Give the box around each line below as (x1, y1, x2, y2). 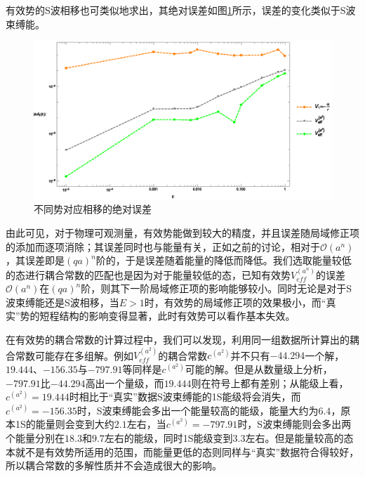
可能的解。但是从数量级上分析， (185, 362, 333, 376)
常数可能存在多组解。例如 (15, 348, 133, 362)
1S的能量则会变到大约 (15, 417, 114, 431)
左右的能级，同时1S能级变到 (104, 430, 233, 445)
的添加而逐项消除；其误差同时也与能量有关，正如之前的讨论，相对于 (6, 239, 320, 254)
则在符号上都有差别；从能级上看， (191, 375, 349, 390)
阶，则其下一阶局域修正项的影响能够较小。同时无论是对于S (81, 281, 352, 296)
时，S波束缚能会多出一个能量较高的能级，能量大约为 (77, 403, 319, 417)
